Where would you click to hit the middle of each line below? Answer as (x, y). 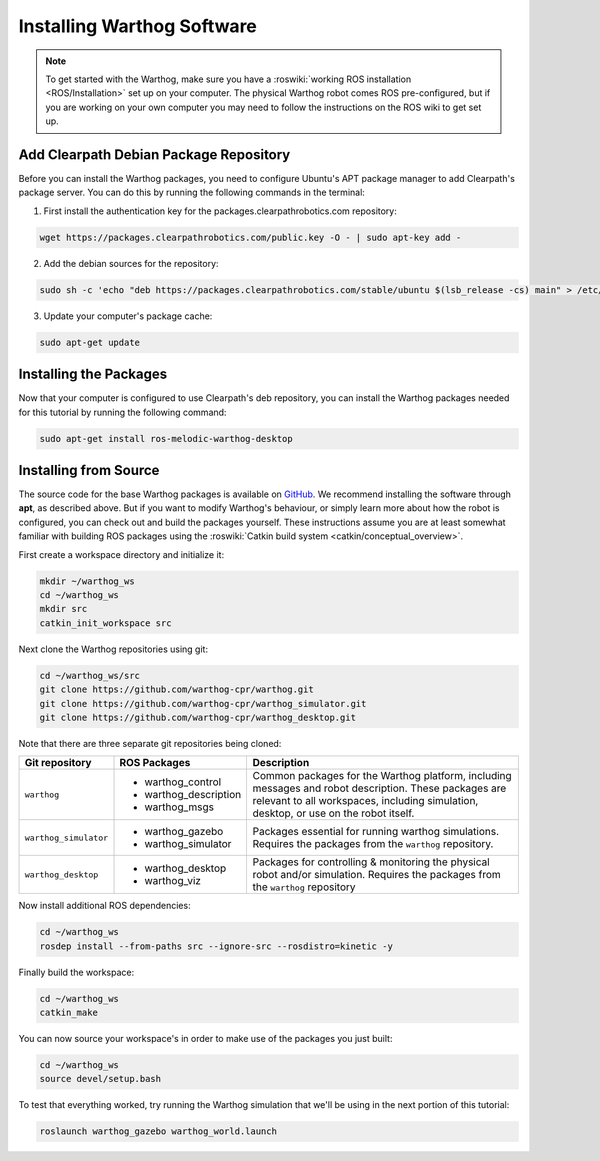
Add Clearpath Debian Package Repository (154, 154)
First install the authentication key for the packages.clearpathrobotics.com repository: (220, 211)
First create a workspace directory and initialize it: (121, 554)
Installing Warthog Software (137, 26)
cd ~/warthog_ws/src (89, 675)
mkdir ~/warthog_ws (87, 581)
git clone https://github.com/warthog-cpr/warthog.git (176, 689)
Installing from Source (89, 470)
